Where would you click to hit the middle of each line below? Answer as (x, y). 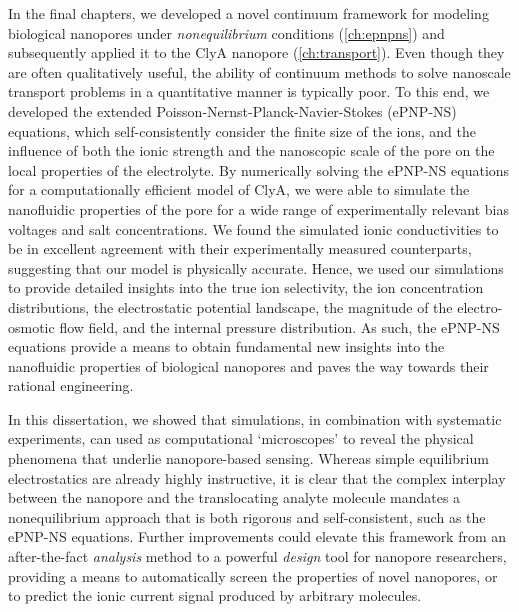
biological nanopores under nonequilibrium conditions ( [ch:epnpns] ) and (226, 32)
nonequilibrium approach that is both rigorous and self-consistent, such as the (247, 516)
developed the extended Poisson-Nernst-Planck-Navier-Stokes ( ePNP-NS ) (232, 110)
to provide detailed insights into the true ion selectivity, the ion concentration (246, 287)
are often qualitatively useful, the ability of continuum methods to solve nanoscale (259, 71)
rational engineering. (71, 385)
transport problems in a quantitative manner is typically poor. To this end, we (249, 91)
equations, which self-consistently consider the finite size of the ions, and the (242, 130)
